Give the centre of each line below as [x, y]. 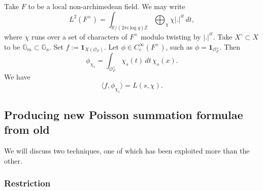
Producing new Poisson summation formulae [124, 114]
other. [13, 160]
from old [27, 129]
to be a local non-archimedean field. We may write [107, 6]
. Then [230, 46]
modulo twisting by [171, 36]
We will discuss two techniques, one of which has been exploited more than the [127, 151]
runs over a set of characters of [79, 36]
